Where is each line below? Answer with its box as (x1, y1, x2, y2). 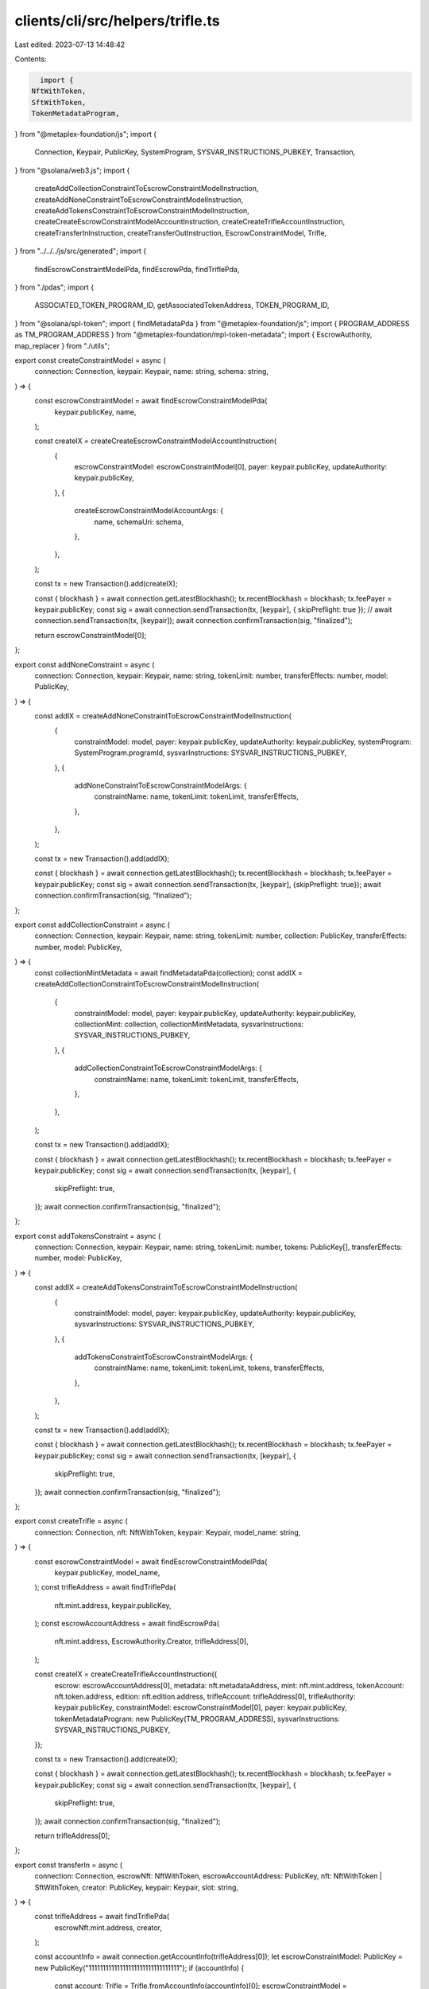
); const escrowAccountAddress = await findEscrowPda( (34, 1619, 220, 1629)
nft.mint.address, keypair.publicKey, (54, 1600, 172, 1610)
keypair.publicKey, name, (54, 407, 137, 417)
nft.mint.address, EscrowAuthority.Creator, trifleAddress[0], (54, 1637, 249, 1646)
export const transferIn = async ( (14, 1860, 123, 1870)
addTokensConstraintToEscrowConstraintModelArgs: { (74, 1353, 253, 1362)
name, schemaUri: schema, (94, 517, 184, 527)
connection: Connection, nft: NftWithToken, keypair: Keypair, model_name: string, (34, 1528, 301, 1537)
